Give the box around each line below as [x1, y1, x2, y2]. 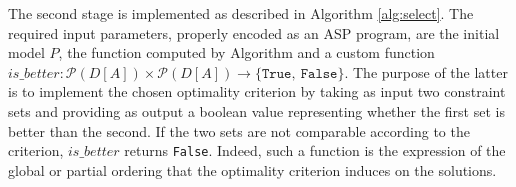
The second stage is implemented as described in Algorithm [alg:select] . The [8, 3, 474, 23]
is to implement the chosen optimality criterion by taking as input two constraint [8, 81, 506, 102]
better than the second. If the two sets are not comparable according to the [8, 120, 470, 141]
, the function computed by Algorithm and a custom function [58, 42, 435, 63]
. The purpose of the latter [344, 61, 508, 82]
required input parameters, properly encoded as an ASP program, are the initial [8, 22, 500, 43]
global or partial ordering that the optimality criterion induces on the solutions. [8, 159, 497, 180]
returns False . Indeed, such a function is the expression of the [124, 140, 506, 161]
